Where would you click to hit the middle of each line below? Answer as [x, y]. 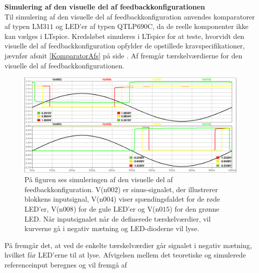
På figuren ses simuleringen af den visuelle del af [99, 179]
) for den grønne [194, 209]
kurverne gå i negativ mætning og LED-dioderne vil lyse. [112, 228]
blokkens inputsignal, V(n [64, 199]
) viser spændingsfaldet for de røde [167, 199]
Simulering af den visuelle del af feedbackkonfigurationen [105, 6]
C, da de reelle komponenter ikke [198, 26]
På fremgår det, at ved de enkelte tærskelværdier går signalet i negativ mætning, [128, 245]
